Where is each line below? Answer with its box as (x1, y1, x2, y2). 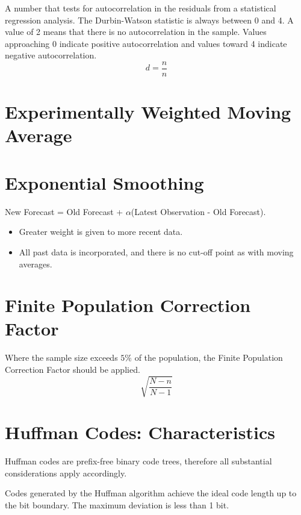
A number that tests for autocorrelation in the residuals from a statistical (5, 2, 276, 14)
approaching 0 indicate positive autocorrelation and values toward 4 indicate (5, 37, 287, 49)
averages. (19, 257, 52, 270)
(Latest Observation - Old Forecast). (131, 205, 266, 217)
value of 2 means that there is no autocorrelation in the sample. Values (5, 25, 267, 38)
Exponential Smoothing (5, 170, 204, 195)
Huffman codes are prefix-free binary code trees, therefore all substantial (5, 455, 272, 467)
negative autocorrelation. (5, 49, 97, 61)
